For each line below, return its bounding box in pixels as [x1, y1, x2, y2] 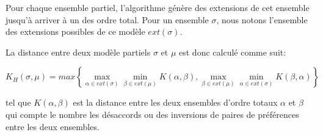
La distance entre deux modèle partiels [5, 45, 151, 58]
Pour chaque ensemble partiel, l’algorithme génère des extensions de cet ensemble [5, 1, 310, 13]
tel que [5, 96, 31, 109]
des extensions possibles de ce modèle [5, 25, 145, 38]
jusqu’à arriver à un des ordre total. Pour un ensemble [5, 13, 209, 26]
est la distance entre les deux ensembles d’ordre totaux [73, 96, 278, 109]
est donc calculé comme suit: [179, 45, 286, 58]
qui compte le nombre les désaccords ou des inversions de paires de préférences [5, 108, 299, 120]
